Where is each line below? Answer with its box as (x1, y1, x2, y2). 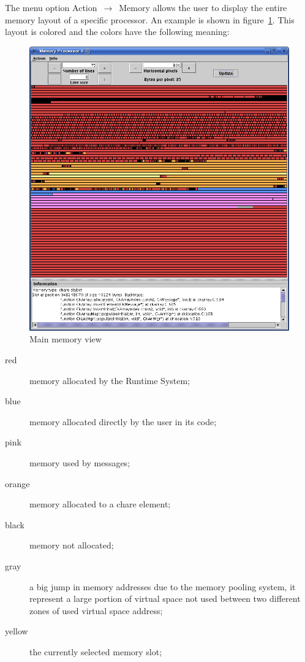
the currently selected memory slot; (29, 645, 162, 658)
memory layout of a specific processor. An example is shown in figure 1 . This (5, 13, 295, 26)
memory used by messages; (29, 456, 130, 469)
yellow (5, 625, 28, 637)
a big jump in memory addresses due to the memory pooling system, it (29, 580, 296, 593)
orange (5, 477, 30, 490)
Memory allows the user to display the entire (119, 1, 287, 13)
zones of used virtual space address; (29, 604, 163, 617)
